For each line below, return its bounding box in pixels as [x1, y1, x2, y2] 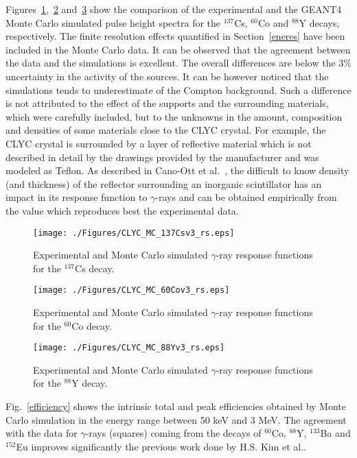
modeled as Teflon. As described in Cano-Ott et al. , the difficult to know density [5, 163, 349, 178]
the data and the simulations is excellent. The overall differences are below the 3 [5, 56, 344, 70]
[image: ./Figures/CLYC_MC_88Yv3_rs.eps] [33, 343, 225, 353]
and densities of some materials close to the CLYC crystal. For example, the [5, 123, 326, 137]
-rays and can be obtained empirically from [155, 190, 337, 204]
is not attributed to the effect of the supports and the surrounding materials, [5, 96, 329, 110]
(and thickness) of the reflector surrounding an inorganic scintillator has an [5, 176, 322, 191]
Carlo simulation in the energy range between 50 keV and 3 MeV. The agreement [5, 412, 347, 426]
